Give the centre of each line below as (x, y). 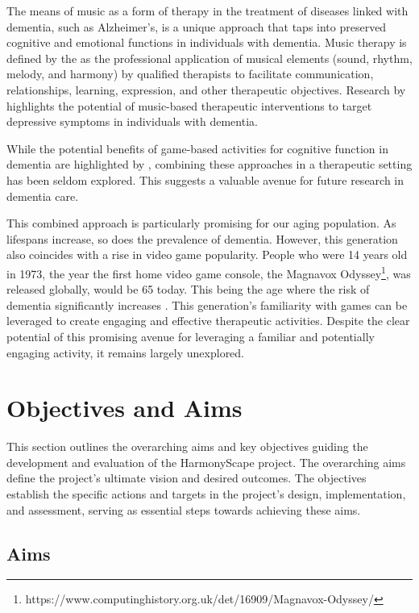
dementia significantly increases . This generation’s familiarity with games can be (207, 304)
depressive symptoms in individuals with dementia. (132, 121)
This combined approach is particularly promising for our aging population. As (201, 223)
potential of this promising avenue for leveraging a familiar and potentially (191, 336)
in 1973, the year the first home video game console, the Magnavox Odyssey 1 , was (209, 272)
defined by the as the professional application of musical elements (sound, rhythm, (209, 58)
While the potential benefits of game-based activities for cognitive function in (197, 148)
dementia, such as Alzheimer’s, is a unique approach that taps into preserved (197, 26)
